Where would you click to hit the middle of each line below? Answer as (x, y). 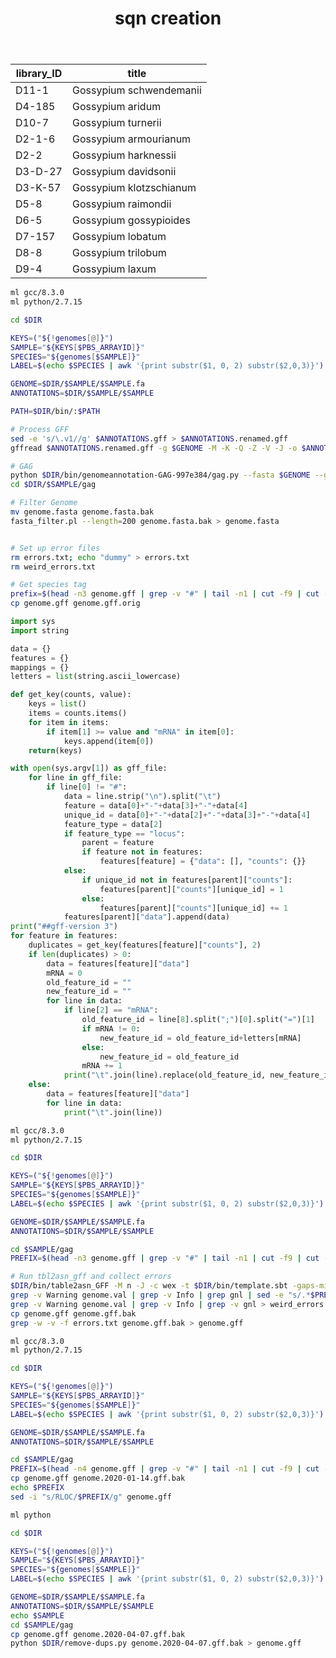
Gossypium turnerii (116, 123)
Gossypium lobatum (119, 237)
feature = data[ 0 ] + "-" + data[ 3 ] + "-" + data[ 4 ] (155, 805)
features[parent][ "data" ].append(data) (146, 917)
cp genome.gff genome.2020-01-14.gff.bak (98, 1478)
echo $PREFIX (37, 1488)
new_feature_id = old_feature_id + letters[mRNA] (200, 1038)
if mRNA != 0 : (111, 1028)
